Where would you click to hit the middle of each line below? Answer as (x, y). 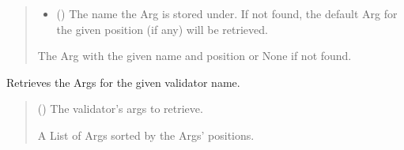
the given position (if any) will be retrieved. (162, 29)
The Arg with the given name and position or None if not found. (194, 56)
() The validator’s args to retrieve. (120, 109)
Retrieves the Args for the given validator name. (123, 82)
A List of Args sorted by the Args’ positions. (146, 135)
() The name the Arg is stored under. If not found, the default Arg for (227, 13)
